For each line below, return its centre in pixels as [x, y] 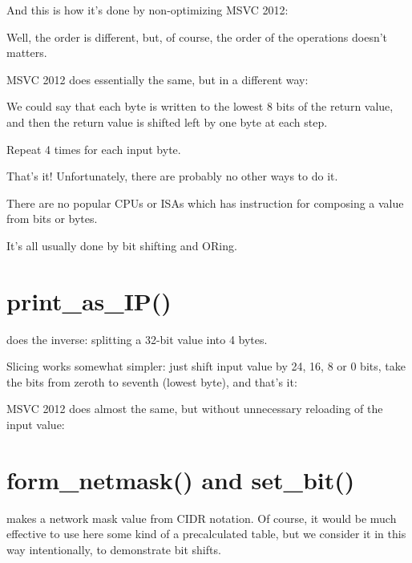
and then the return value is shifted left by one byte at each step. [167, 122]
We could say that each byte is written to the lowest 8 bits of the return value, [200, 106]
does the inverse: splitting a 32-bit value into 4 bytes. [137, 339]
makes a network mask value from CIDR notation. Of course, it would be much [202, 518]
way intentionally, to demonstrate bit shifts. [114, 549]
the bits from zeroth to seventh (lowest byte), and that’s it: [152, 381]
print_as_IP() [89, 300]
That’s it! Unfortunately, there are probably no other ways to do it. [172, 176]
